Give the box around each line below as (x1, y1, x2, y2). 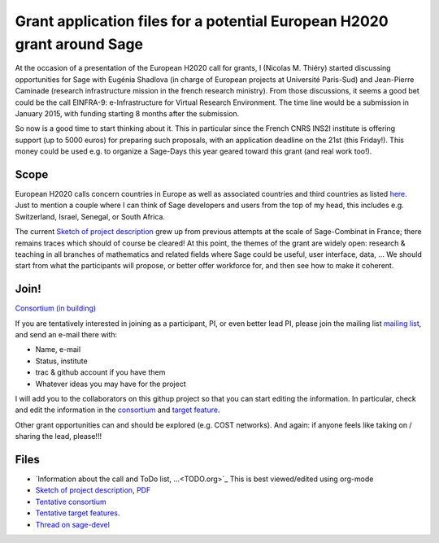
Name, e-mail (35, 345, 81, 354)
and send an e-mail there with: (15, 330, 118, 340)
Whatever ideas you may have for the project (35, 379, 186, 389)
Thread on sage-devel (35, 519, 110, 529)
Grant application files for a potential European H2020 (15, 12, 389, 30)
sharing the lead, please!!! (15, 432, 102, 441)
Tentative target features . (35, 508, 120, 518)
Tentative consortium (35, 497, 107, 506)
